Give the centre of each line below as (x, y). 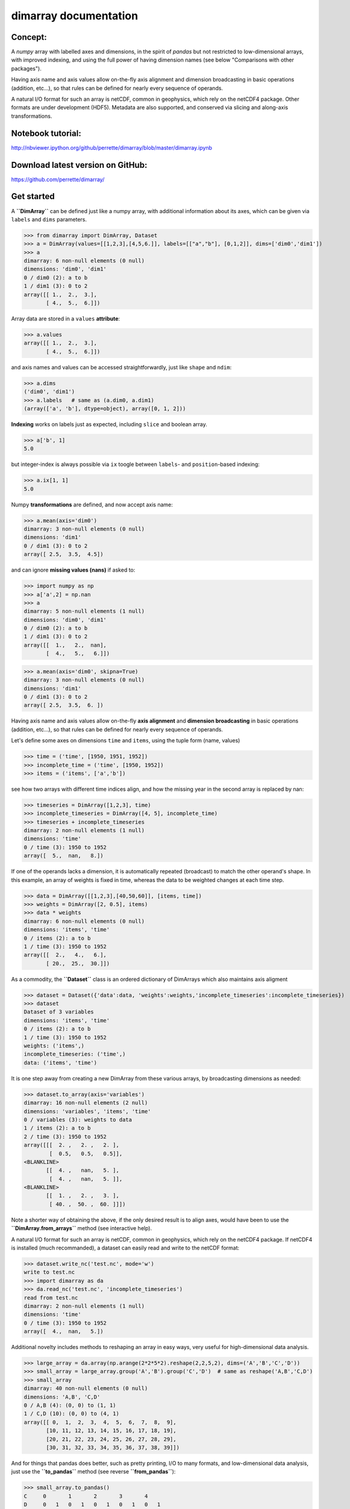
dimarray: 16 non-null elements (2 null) (86, 1103)
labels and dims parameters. (49, 219)
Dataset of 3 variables (59, 1012)
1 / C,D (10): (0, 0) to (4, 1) (72, 1414)
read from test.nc (51, 1297)
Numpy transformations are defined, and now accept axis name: (92, 505)
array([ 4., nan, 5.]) (64, 1332)
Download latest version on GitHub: (79, 165)
